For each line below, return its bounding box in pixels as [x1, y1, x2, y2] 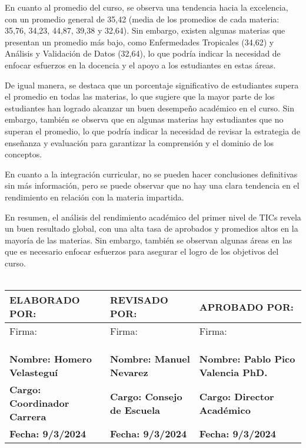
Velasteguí [9, 365, 58, 380]
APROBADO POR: [199, 299, 294, 314]
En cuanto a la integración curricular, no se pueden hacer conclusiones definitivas [5, 167, 298, 180]
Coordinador [9, 396, 69, 410]
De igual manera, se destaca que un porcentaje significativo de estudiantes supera [5, 78, 299, 91]
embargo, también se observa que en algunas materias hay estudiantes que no [5, 113, 284, 126]
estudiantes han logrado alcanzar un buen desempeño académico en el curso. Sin [5, 101, 294, 114]
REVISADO [109, 293, 168, 307]
